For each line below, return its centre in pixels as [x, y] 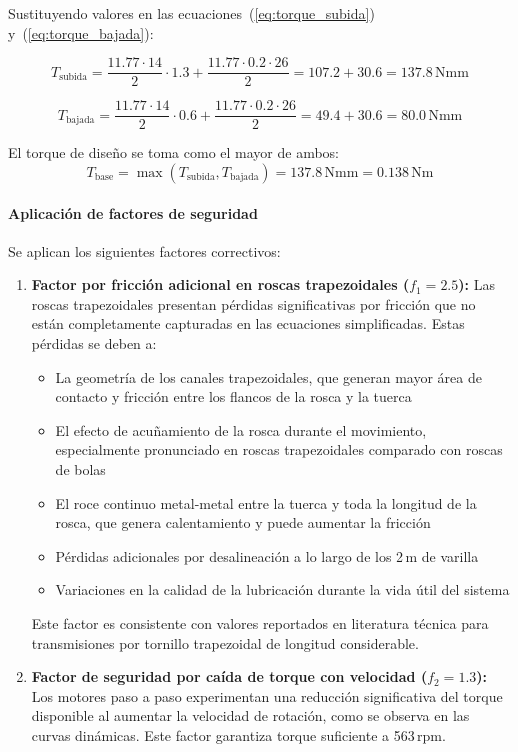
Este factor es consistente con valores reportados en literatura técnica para [260, 623]
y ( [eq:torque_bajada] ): [81, 32]
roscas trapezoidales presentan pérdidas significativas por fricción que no [253, 303]
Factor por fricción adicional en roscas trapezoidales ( [220, 284]
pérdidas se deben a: [94, 343]
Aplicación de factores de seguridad [133, 212]
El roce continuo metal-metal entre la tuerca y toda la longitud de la [266, 502]
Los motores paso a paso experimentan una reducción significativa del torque [267, 695]
